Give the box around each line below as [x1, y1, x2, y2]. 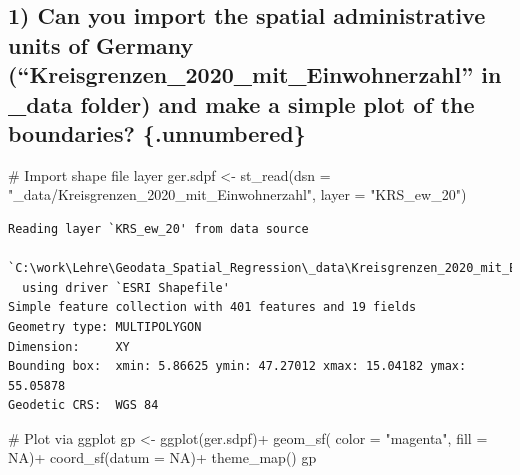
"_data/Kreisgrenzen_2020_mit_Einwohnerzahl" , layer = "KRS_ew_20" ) [8, 184, 467, 205]
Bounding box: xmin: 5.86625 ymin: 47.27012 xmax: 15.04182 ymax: [8, 359, 467, 374]
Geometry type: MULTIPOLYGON [8, 319, 202, 334]
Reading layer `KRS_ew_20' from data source [8, 221, 309, 236]
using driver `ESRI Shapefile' [22, 280, 230, 295]
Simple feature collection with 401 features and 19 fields [8, 300, 417, 315]
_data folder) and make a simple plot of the [8, 88, 475, 119]
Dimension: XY [8, 339, 130, 354]
